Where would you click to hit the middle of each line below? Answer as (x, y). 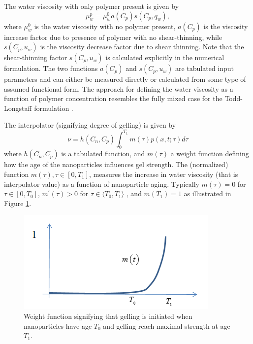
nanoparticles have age (58, 326)
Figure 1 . (18, 203)
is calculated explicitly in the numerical (165, 57)
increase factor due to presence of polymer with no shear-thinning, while (113, 37)
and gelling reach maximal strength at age (167, 326)
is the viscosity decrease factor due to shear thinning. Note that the (142, 47)
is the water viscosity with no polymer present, (105, 26)
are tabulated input (205, 68)
